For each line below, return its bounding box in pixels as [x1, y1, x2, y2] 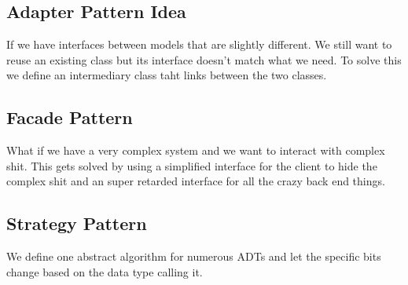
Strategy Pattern [6, 211, 147, 236]
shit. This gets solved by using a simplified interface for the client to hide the [6, 157, 377, 174]
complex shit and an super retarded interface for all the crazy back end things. [6, 173, 385, 189]
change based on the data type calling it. [6, 263, 203, 280]
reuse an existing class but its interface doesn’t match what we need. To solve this [6, 51, 402, 68]
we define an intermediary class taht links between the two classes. [6, 67, 327, 83]
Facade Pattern [6, 105, 133, 130]
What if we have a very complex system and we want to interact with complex [6, 142, 385, 159]
